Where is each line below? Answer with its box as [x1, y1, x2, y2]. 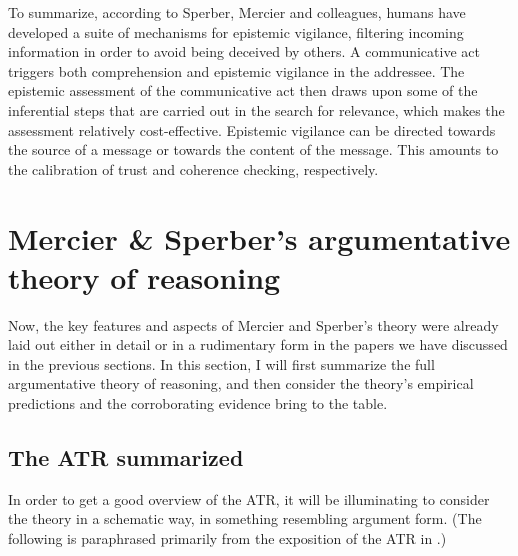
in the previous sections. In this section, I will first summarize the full [8, 353, 435, 374]
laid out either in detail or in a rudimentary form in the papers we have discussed [8, 334, 508, 355]
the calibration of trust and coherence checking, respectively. [8, 158, 379, 179]
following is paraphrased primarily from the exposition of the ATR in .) [8, 528, 447, 549]
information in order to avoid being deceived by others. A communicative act [8, 41, 480, 62]
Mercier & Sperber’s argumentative [8, 217, 511, 258]
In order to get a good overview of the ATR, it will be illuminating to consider [8, 488, 490, 509]
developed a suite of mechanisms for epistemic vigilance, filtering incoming [8, 21, 464, 42]
